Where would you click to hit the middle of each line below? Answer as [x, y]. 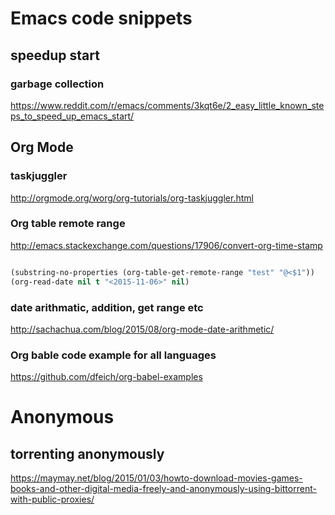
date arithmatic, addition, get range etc [107, 307]
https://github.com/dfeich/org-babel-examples [106, 377]
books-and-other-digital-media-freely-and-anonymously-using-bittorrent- [163, 489]
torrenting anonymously [87, 453]
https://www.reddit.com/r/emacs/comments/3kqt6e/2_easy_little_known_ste [167, 105]
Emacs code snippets [101, 18]
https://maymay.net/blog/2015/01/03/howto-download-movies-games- [156, 478]
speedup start [55, 55]
